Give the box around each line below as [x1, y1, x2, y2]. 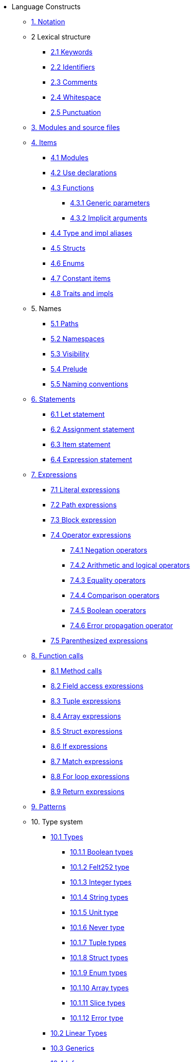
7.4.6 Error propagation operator [70, 621, 173, 630]
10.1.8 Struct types [70, 953, 128, 962]
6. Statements [31, 395, 75, 403]
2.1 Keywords [51, 48, 93, 56]
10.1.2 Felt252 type [70, 863, 130, 871]
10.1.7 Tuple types [70, 938, 126, 947]
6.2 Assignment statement [51, 425, 135, 433]
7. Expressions [31, 470, 77, 479]
